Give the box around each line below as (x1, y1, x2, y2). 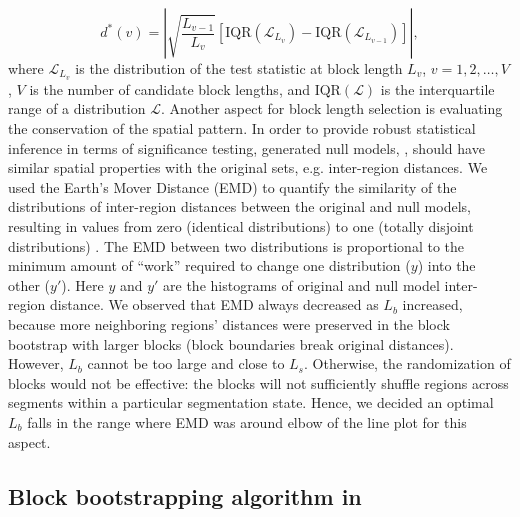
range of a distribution (8, 98, 146, 119)
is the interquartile (380, 78, 495, 99)
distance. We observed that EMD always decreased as (50, 294, 379, 315)
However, (8, 353, 64, 374)
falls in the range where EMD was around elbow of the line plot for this (27, 411, 467, 432)
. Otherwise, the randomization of (304, 353, 511, 374)
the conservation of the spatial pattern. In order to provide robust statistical (8, 118, 476, 139)
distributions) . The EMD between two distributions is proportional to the (8, 235, 464, 256)
